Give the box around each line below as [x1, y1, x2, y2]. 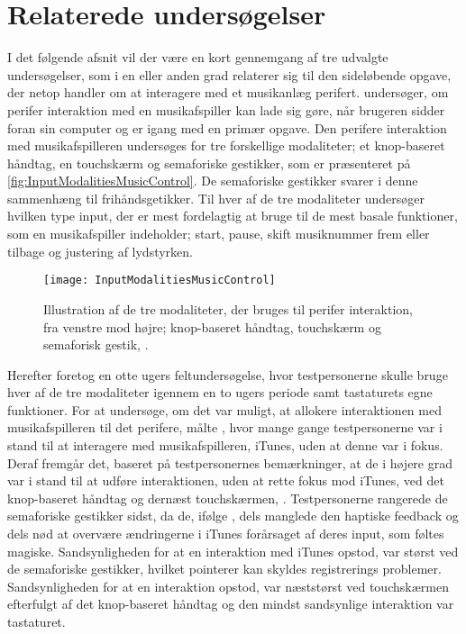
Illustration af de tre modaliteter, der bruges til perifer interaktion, [43, 299, 414, 318]
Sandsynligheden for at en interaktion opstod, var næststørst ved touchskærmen [7, 576, 449, 595]
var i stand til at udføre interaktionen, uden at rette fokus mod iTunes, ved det [7, 471, 444, 490]
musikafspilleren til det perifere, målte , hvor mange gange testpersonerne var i [7, 418, 443, 437]
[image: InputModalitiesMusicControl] [43, 274, 276, 287]
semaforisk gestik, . [43, 335, 149, 354]
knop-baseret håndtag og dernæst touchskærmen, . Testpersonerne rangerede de [7, 488, 448, 507]
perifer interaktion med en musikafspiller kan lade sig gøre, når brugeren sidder [7, 100, 445, 119]
